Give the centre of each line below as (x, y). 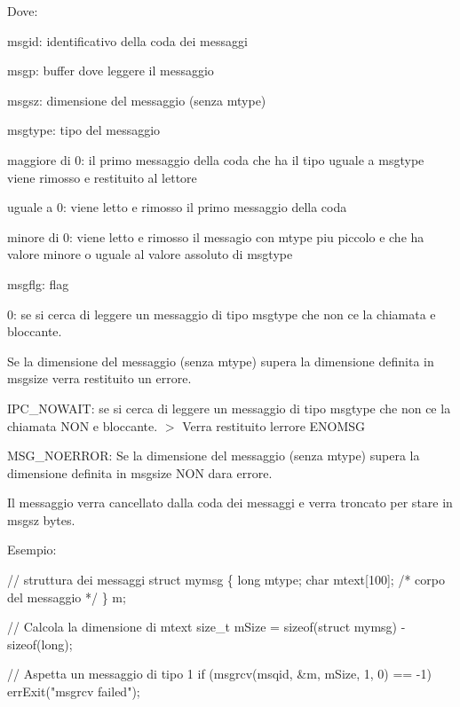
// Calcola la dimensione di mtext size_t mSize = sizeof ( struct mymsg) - (206, 627)
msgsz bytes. (41, 519)
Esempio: (32, 550)
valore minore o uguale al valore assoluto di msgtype (150, 254)
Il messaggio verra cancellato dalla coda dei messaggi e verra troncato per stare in (230, 503)
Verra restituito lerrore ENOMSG (274, 425)
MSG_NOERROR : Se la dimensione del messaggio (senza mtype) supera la (214, 456)
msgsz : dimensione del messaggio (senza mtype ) (137, 100)
